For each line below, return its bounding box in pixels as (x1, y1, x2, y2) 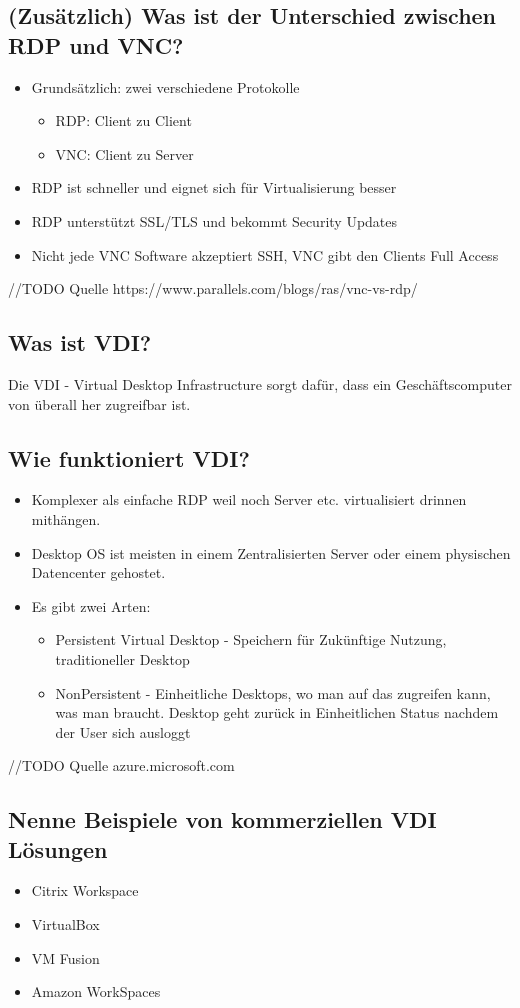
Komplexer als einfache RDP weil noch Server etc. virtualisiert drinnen (31, 489, 467, 510)
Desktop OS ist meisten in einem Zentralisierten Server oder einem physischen (31, 542, 511, 563)
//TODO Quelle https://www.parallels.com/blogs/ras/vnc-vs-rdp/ (8, 278, 418, 299)
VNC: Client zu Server (55, 143, 194, 164)
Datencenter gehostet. (31, 562, 166, 583)
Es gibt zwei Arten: (31, 595, 151, 616)
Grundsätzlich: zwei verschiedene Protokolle (31, 76, 300, 97)
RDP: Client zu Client (55, 110, 192, 131)
